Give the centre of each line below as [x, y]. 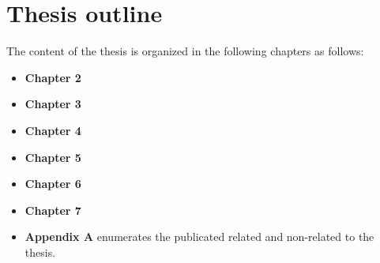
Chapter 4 [53, 130]
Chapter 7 [53, 210]
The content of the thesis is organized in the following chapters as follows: [185, 51]
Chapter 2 [53, 77]
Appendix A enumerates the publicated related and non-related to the [199, 237]
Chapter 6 [53, 184]
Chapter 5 [53, 157]
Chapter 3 [53, 104]
